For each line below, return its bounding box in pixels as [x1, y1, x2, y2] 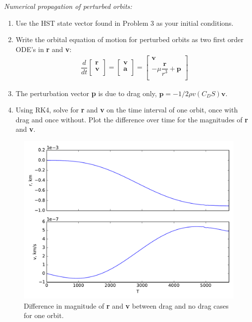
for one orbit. [24, 310, 64, 321]
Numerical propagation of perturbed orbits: [4, 1, 132, 11]
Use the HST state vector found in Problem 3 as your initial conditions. [15, 17, 234, 28]
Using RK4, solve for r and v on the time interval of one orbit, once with [15, 105, 238, 115]
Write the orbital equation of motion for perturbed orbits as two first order [15, 34, 244, 45]
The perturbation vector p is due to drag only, [15, 88, 157, 98]
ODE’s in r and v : [15, 44, 72, 54]
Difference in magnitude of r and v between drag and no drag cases [24, 300, 229, 311]
